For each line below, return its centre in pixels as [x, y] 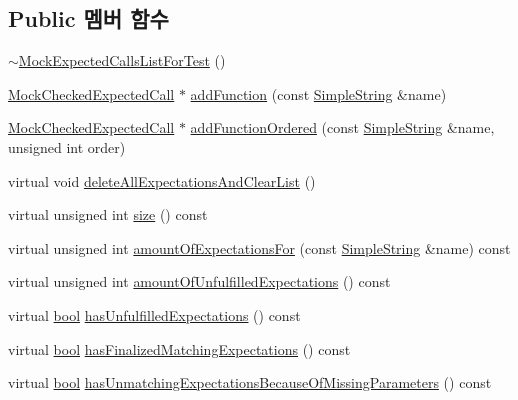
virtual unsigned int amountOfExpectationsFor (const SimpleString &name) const [259, 247]
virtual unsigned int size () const [108, 214]
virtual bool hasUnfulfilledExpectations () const [154, 314]
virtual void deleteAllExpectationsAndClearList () [162, 180]
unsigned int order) [67, 146]
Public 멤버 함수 [88, 18]
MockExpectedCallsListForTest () [122, 60]
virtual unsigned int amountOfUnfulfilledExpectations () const [199, 281]
